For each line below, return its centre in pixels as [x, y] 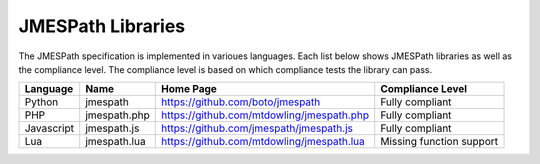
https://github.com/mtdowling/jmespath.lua [263, 142]
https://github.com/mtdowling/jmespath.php [265, 115]
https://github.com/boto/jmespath [241, 102]
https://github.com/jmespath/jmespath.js [257, 128]
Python [41, 102]
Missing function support [439, 142]
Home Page [189, 89]
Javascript [49, 128]
